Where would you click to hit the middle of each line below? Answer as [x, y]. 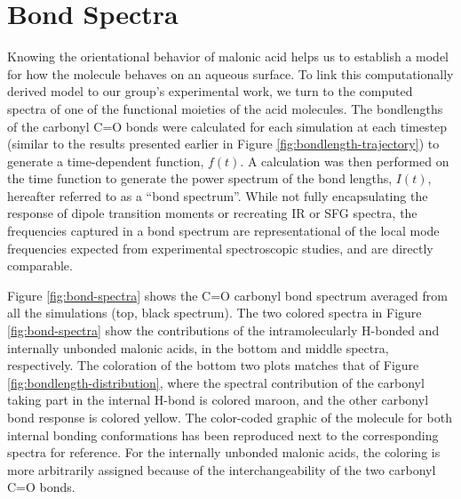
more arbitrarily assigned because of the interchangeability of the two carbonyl [222, 469]
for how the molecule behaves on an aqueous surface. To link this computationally [230, 73]
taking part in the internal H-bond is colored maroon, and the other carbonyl [218, 400]
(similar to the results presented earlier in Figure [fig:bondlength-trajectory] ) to [223, 144]
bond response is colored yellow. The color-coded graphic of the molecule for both [230, 417]
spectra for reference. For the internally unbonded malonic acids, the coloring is [224, 452]
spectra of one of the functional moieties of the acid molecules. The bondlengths [225, 108]
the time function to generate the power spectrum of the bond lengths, [200, 178]
